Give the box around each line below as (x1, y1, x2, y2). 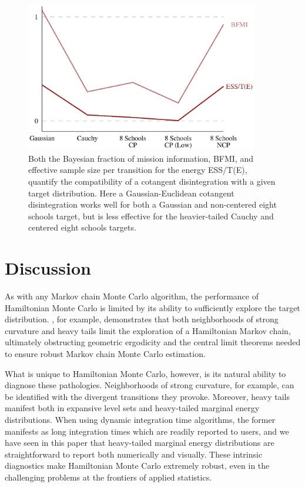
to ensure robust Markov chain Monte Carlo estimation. (5, 347, 206, 359)
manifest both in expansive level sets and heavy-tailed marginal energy (5, 402, 260, 414)
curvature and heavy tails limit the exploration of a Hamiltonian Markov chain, (5, 324, 291, 336)
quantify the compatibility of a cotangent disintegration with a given (28, 175, 276, 187)
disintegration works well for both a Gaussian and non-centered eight (28, 198, 277, 211)
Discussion (5, 256, 91, 280)
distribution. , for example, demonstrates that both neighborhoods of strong (5, 313, 279, 325)
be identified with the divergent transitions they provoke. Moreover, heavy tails (5, 390, 290, 402)
